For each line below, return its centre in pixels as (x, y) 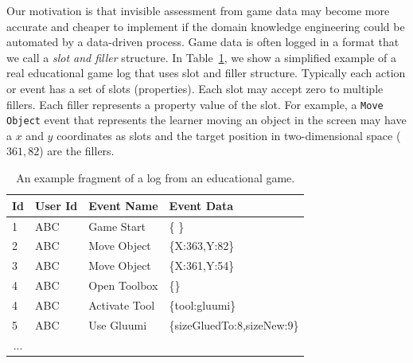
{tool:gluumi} (203, 304)
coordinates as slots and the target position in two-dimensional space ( (229, 135)
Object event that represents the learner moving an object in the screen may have (206, 120)
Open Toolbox (123, 285)
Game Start (117, 226)
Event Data (201, 205)
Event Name (123, 205)
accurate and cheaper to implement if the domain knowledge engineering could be (206, 26)
